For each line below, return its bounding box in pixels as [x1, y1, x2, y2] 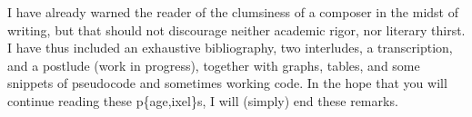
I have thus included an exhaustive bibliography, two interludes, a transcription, [7, 38, 453, 57]
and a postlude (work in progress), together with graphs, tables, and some [7, 55, 420, 74]
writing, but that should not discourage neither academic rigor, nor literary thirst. [7, 20, 466, 39]
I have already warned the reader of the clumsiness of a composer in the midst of [7, 3, 458, 21]
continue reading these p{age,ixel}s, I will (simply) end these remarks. [7, 91, 398, 110]
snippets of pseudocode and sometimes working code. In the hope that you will [7, 73, 447, 93]
